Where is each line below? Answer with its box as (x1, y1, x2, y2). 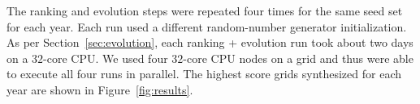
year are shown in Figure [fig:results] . (6, 81, 193, 98)
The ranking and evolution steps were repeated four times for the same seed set (6, 2, 403, 19)
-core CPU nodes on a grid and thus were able (183, 49, 414, 66)
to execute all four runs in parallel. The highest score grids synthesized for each (6, 65, 402, 82)
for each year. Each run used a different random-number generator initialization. (6, 18, 407, 35)
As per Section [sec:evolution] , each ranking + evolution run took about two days (6, 34, 414, 51)
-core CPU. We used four (43, 49, 168, 66)
